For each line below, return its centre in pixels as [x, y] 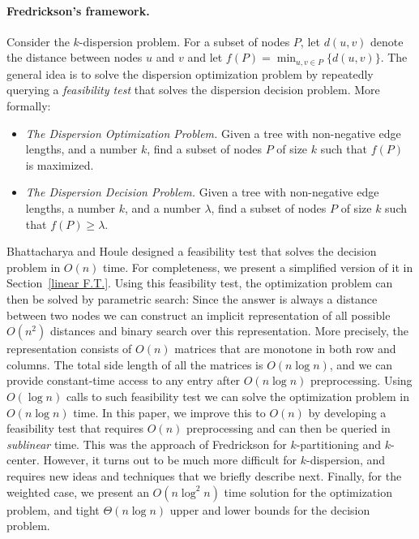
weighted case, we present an [78, 492]
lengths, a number [70, 208]
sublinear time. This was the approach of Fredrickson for [147, 444]
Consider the [38, 41]
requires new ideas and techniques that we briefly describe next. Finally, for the [204, 475]
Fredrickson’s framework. [78, 10]
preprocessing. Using [361, 380]
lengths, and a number [81, 149]
